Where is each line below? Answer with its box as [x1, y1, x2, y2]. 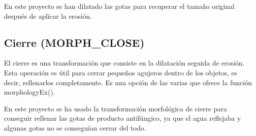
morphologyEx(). [4, 87, 55, 97]
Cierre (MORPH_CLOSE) [4, 34, 145, 50]
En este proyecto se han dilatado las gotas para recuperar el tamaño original [4, 1, 235, 11]
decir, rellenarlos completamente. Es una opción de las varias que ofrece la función [4, 77, 252, 87]
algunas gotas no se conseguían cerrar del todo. [4, 122, 146, 133]
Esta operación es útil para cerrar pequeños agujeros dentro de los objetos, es [4, 67, 237, 77]
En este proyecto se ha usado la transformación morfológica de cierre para [4, 103, 227, 113]
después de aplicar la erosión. [4, 10, 92, 21]
